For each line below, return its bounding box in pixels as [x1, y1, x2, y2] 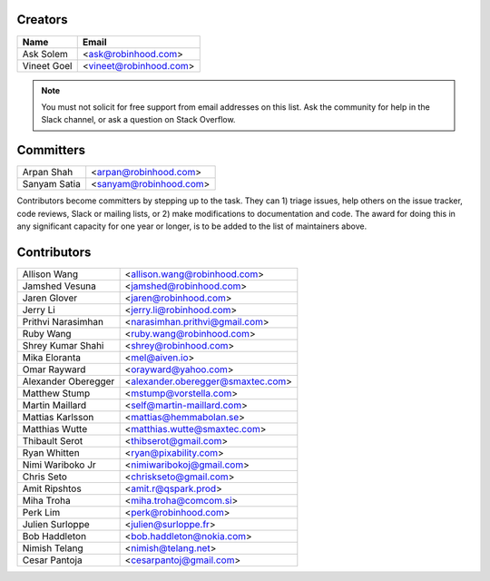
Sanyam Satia [22, 178, 81, 191]
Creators [16, 12, 68, 27]
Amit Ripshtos [22, 482, 82, 495]
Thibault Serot [22, 434, 83, 447]
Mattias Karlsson [22, 410, 94, 423]
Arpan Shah [22, 166, 73, 179]
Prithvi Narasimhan [22, 315, 104, 328]
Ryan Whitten [22, 446, 81, 458]
